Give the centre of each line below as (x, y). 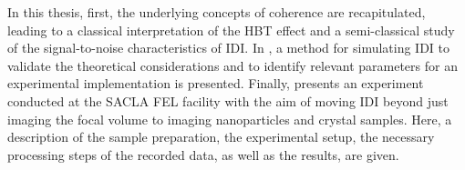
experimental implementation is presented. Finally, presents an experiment (216, 83)
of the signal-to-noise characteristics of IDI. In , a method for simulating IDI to (229, 48)
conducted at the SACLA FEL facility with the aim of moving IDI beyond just (228, 100)
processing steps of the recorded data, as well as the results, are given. (203, 154)
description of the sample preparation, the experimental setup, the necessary (221, 137)
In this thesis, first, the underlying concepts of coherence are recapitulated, (217, 12)
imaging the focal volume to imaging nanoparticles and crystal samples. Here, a (230, 119)
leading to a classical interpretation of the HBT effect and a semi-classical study (231, 30)
